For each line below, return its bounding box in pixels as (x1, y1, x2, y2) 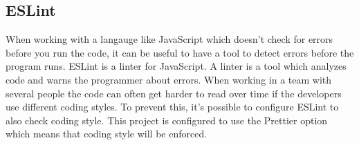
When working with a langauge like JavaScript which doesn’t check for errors (6, 32, 333, 46)
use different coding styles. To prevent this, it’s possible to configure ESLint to (6, 99, 339, 114)
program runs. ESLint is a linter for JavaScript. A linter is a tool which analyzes (6, 59, 347, 73)
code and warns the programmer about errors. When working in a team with (6, 72, 332, 86)
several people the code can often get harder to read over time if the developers (6, 86, 342, 100)
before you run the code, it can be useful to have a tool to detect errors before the (6, 45, 354, 59)
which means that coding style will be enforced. (6, 126, 208, 141)
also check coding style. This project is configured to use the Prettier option (6, 113, 328, 127)
